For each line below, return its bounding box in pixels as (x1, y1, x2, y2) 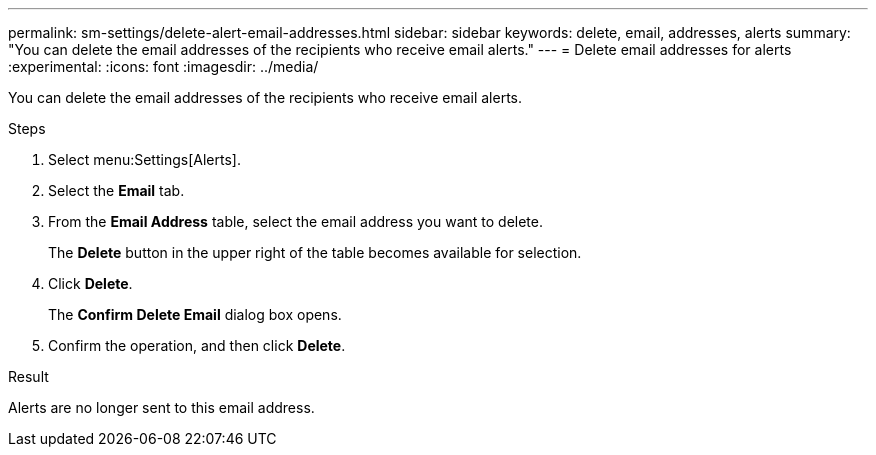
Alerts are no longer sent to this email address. (8, 399, 315, 416)
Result (8, 368, 49, 385)
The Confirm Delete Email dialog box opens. (48, 306, 342, 323)
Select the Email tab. (48, 182, 185, 199)
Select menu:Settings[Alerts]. (48, 151, 241, 168)
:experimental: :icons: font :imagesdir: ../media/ (8, 58, 319, 75)
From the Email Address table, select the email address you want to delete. (48, 213, 544, 230)
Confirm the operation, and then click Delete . (48, 337, 346, 354)
